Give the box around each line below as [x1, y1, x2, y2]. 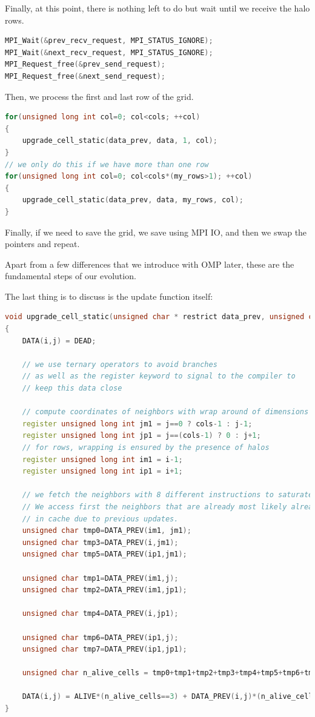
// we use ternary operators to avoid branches [22, 360, 217, 369]
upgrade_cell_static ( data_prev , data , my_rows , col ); [22, 196, 244, 205]
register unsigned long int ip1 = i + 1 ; [22, 467, 183, 476]
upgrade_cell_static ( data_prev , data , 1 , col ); [22, 136, 217, 145]
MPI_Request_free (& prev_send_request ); [5, 60, 165, 69]
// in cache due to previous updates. [22, 514, 179, 523]
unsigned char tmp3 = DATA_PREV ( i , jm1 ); [22, 538, 179, 547]
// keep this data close [22, 384, 122, 393]
